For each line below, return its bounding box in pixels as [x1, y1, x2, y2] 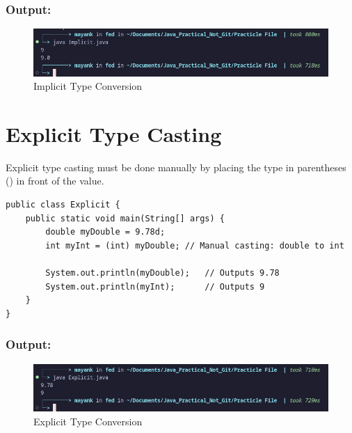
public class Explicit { [6, 200, 120, 210]
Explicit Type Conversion [33, 414, 143, 428]
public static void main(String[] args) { [25, 213, 225, 223]
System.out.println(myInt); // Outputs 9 [45, 281, 265, 292]
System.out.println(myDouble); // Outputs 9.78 [45, 268, 280, 278]
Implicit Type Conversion [33, 79, 143, 93]
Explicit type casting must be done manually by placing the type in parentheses [6, 159, 346, 174]
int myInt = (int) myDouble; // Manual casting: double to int [45, 240, 344, 251]
